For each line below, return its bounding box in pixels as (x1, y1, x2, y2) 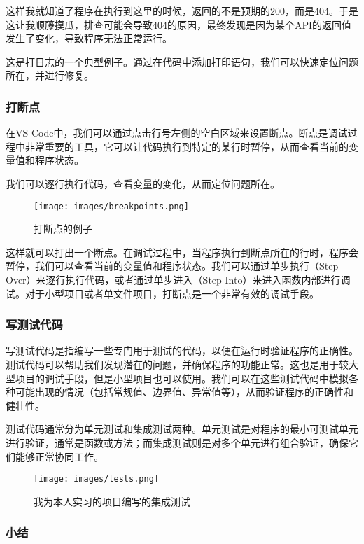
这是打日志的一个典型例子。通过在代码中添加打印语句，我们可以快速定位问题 (6, 54, 358, 69)
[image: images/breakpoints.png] (34, 201, 189, 211)
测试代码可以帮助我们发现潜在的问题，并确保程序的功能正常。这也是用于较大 (6, 357, 358, 371)
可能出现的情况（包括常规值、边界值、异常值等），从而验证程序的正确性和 (15, 384, 353, 399)
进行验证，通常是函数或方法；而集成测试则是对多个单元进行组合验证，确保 (6, 435, 349, 449)
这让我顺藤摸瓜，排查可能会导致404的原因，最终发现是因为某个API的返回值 (6, 17, 352, 32)
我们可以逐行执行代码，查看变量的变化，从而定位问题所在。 (6, 176, 280, 190)
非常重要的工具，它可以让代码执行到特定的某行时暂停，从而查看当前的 (24, 139, 349, 153)
